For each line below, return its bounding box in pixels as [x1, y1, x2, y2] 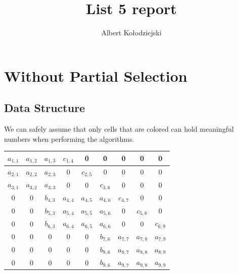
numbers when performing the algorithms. [4, 133, 134, 144]
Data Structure [4, 100, 85, 116]
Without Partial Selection [4, 65, 187, 86]
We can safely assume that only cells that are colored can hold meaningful [4, 124, 234, 134]
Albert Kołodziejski [101, 27, 162, 38]
